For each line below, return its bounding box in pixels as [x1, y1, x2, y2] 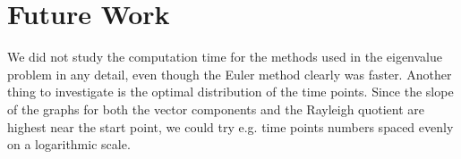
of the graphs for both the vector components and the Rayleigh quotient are [7, 99, 425, 118]
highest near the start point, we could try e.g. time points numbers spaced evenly [7, 117, 454, 136]
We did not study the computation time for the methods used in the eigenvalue [7, 47, 442, 66]
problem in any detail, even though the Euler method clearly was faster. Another [7, 64, 452, 83]
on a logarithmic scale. [7, 135, 131, 154]
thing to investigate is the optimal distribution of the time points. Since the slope [7, 82, 454, 101]
